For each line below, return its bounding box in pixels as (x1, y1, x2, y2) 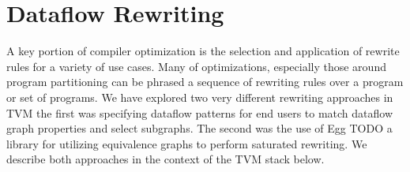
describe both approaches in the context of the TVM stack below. (6, 151, 325, 167)
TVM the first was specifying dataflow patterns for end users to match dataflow (6, 104, 393, 121)
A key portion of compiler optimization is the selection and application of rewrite (6, 43, 400, 59)
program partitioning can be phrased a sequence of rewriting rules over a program (6, 73, 404, 90)
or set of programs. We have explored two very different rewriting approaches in (6, 88, 393, 105)
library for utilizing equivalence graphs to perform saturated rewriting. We (6, 135, 367, 151)
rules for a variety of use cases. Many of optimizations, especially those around (6, 58, 386, 74)
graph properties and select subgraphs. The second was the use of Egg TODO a (6, 120, 393, 136)
